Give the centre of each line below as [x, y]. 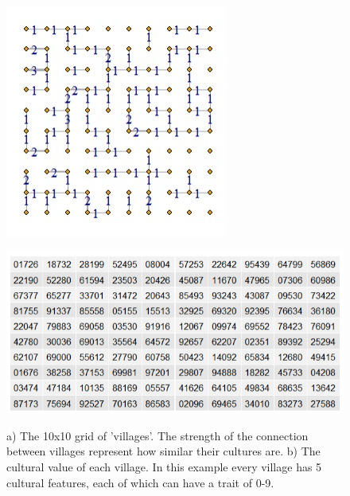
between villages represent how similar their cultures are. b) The [163, 451]
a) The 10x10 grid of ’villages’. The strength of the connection [157, 435]
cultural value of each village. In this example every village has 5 [164, 467]
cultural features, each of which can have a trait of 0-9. [140, 482]
